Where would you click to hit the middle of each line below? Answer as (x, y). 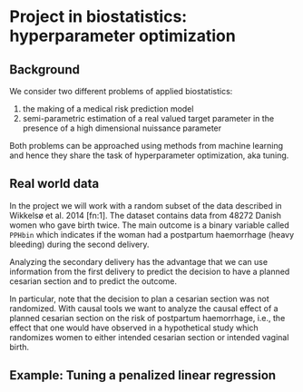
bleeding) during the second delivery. (79, 244)
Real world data (54, 184)
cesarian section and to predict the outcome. (93, 281)
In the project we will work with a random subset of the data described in (146, 205)
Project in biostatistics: (98, 17)
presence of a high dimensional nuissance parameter (122, 128)
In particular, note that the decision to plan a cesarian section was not (139, 299)
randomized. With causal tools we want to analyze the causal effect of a (144, 308)
